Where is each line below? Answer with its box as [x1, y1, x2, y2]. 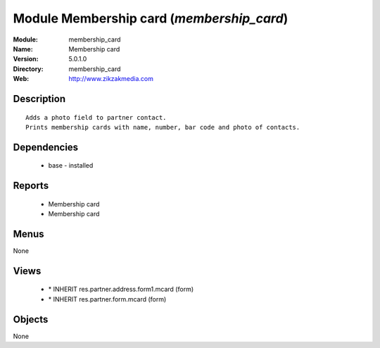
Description [13, 92, 66, 105]
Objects [13, 313, 49, 325]
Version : [13, 55, 39, 63]
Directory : [13, 64, 44, 73]
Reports [13, 180, 49, 192]
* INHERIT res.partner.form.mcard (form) [48, 294, 167, 303]
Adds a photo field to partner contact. [25, 113, 167, 121]
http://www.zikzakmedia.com [68, 75, 154, 83]
